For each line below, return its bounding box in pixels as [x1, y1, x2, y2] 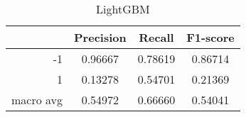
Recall [139, 29, 174, 45]
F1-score [186, 29, 235, 45]
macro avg [11, 91, 63, 108]
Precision [74, 29, 127, 45]
